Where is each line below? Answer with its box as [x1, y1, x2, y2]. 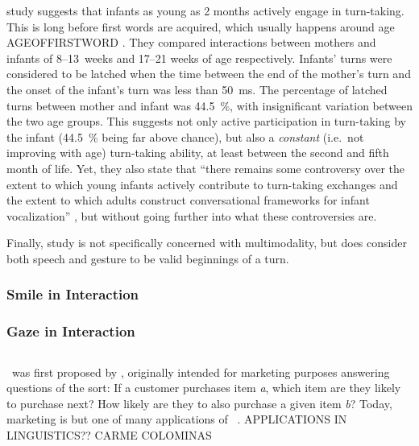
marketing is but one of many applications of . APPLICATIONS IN [6, 411, 347, 427]
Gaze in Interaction [6, 321, 135, 341]
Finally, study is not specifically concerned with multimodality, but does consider [6, 234, 407, 251]
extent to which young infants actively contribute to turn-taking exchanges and [6, 176, 398, 192]
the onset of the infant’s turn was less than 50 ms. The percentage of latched [6, 81, 388, 97]
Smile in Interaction [6, 284, 139, 304]
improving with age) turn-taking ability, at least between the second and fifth [6, 144, 389, 161]
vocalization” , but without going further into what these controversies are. [6, 207, 377, 224]
